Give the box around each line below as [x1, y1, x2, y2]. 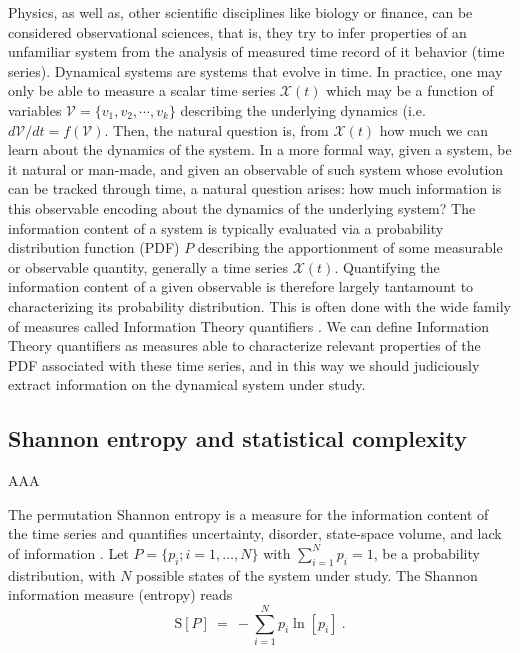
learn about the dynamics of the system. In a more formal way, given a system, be [8, 139, 512, 160]
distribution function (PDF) [8, 237, 180, 258]
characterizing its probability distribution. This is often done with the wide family [8, 295, 511, 316]
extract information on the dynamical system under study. [8, 374, 366, 395]
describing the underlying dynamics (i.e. [180, 99, 426, 120]
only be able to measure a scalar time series [8, 80, 276, 101]
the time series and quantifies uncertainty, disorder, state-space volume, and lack [8, 523, 502, 544]
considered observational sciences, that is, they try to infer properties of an [8, 21, 467, 42]
